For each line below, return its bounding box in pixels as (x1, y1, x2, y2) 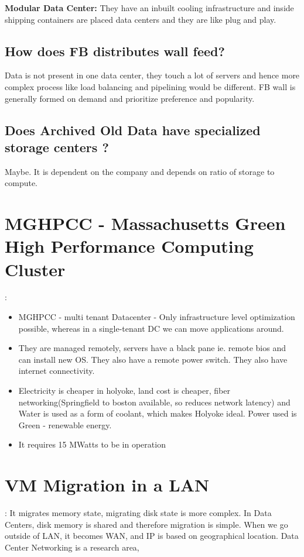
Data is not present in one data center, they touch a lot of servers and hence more (5, 69, 300, 81)
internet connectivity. (18, 365, 95, 377)
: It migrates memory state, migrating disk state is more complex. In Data (5, 507, 272, 519)
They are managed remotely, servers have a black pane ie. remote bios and (18, 342, 286, 354)
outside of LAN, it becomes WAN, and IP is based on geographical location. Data (5, 530, 299, 542)
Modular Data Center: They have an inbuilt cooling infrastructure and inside (5, 2, 294, 13)
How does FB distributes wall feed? (5, 42, 225, 60)
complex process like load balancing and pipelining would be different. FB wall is (5, 80, 296, 92)
